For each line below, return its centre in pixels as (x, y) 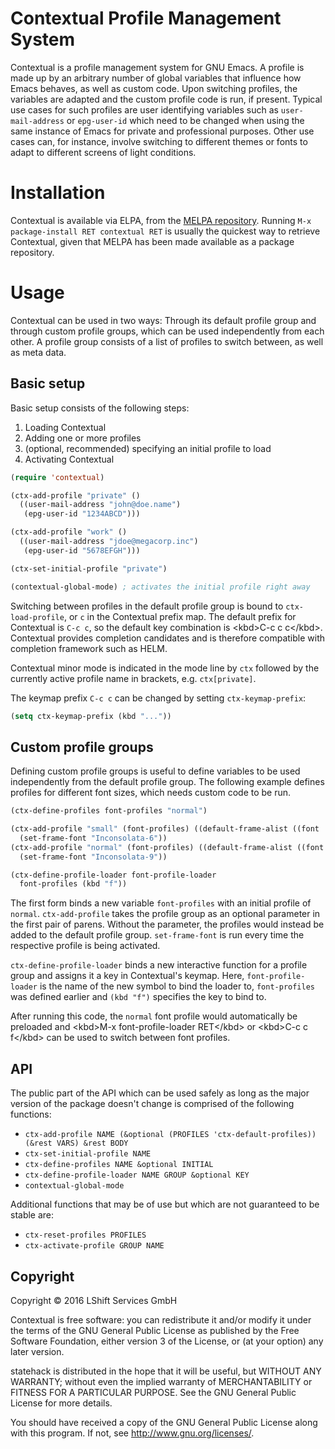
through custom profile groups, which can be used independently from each (167, 331)
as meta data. (38, 352)
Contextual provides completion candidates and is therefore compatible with (168, 638)
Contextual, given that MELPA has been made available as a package (152, 241)
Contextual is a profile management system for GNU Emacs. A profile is (157, 67)
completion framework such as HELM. (89, 648)
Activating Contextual (69, 459)
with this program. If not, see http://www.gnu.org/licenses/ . (132, 1433)
